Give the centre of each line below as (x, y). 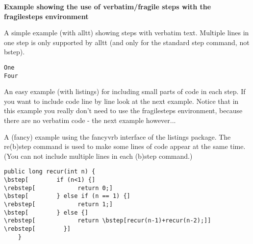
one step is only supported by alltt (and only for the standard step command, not (127, 42)
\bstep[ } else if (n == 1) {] (67, 196)
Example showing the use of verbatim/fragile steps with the (108, 6)
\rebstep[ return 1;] (58, 205)
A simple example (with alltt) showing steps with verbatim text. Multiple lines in (126, 33)
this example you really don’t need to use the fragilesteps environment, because (123, 110)
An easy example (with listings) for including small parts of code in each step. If (125, 91)
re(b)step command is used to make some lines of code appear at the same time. (125, 146)
